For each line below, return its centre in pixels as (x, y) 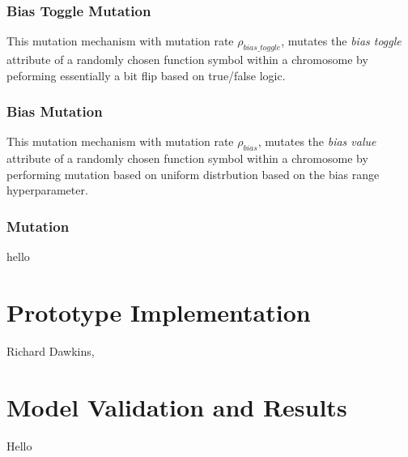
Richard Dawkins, (51, 350)
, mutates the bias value (317, 141)
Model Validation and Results (177, 406)
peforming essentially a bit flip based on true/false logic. (146, 75)
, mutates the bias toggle (341, 41)
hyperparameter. (47, 190)
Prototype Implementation (159, 312)
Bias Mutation (55, 111)
